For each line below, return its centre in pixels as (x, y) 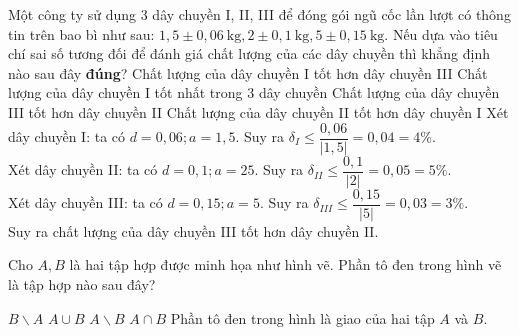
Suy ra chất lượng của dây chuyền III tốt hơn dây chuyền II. (193, 230)
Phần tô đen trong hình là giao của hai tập (302, 317)
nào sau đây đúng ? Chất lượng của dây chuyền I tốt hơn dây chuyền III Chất (248, 72)
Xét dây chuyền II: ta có (83, 169)
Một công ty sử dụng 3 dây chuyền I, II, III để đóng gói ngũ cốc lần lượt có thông (259, 14)
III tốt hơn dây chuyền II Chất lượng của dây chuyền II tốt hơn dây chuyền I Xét (258, 111)
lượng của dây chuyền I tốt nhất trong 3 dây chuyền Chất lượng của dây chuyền (254, 92)
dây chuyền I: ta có (67, 136)
